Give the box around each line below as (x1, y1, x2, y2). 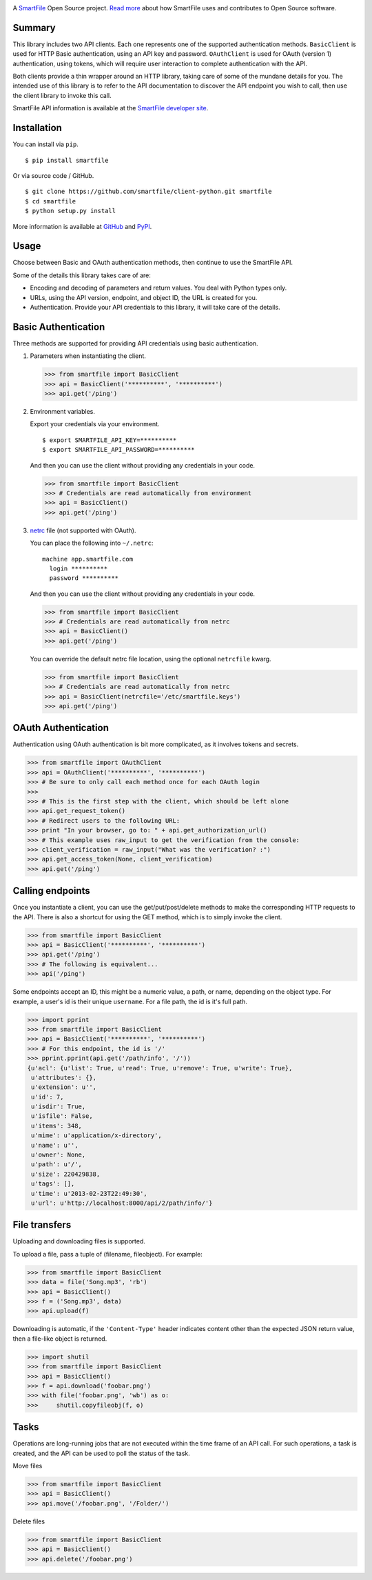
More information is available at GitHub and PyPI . (12, 222, 152, 230)
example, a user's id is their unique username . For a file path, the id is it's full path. (12, 997, 247, 1006)
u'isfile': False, (31, 1112, 93, 1120)
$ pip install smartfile (25, 156, 109, 164)
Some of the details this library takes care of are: (12, 271, 152, 279)
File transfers (12, 1219, 72, 1231)
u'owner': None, (31, 1151, 86, 1159)
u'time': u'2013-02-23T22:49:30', (31, 1190, 147, 1197)
